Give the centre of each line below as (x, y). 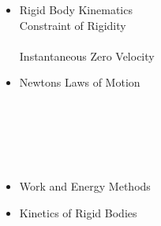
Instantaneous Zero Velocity (87, 56)
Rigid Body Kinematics (76, 9)
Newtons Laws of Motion (80, 82)
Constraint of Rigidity (73, 25)
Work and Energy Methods (85, 185)
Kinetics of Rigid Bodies (78, 212)
